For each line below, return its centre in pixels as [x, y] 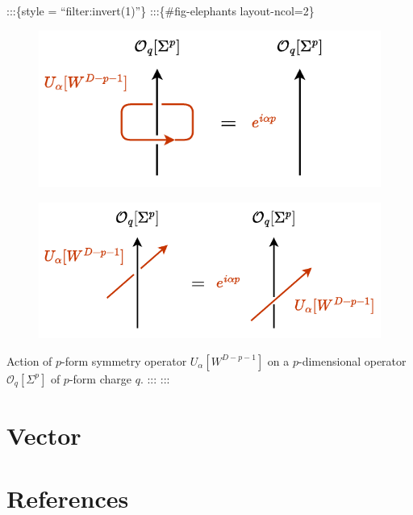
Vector [44, 435]
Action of [29, 360]
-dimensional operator [352, 360]
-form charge [100, 378]
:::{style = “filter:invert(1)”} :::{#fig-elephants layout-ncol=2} [161, 10]
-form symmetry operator [124, 360]
